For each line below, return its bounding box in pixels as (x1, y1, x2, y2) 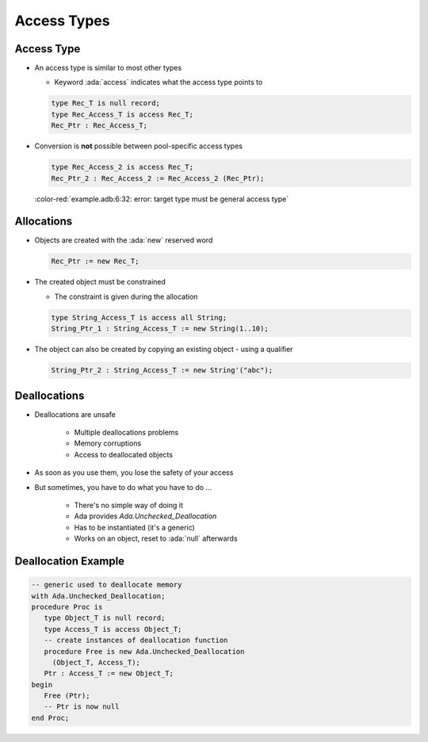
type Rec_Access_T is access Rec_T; (51, 109, 194, 119)
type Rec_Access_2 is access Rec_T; (51, 163, 194, 172)
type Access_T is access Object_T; (44, 625, 182, 633)
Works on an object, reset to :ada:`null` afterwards (74, 534, 238, 543)
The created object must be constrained (34, 277, 166, 287)
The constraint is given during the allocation (54, 292, 198, 301)
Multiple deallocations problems (74, 428, 179, 438)
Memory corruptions (74, 438, 142, 448)
